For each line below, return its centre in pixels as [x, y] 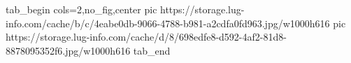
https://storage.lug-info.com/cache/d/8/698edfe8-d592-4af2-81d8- [146, 37]
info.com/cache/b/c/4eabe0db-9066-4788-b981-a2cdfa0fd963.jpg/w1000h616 [168, 23]
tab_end [152, 50]
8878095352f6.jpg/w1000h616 [68, 50]
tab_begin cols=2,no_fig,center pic [81, 9]
